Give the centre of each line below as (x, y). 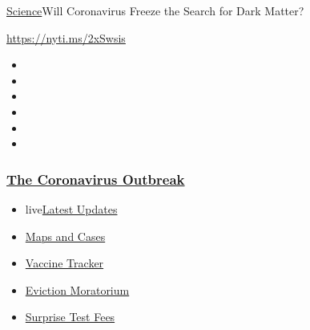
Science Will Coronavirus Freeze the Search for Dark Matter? (155, 10)
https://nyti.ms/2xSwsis (66, 37)
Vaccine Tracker (64, 263)
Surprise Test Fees (70, 317)
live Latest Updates (71, 208)
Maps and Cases (65, 236)
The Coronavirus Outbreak (96, 179)
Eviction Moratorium (77, 289)
